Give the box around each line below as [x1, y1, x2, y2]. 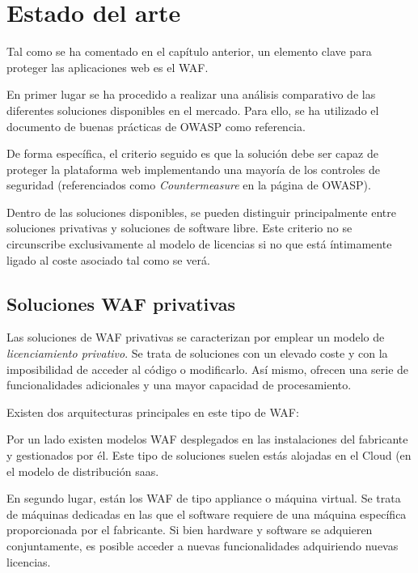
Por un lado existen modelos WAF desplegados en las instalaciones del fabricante [6, 431, 408, 448]
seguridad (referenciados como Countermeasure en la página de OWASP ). [6, 176, 371, 193]
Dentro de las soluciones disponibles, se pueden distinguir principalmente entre [6, 203, 396, 220]
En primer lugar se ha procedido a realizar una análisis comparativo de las [6, 86, 376, 103]
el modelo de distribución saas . [6, 462, 159, 479]
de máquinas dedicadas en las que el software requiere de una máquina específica [6, 505, 407, 522]
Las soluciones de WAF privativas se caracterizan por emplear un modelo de [6, 329, 385, 346]
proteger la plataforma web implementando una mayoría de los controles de [6, 160, 380, 177]
